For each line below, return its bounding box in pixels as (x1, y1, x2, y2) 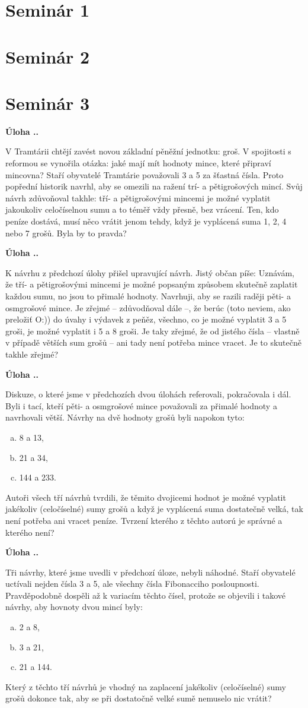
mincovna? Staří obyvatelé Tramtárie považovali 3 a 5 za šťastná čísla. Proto (5, 168, 284, 181)
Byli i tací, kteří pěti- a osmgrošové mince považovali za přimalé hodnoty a (5, 399, 277, 412)
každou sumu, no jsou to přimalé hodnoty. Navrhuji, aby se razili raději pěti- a (5, 290, 291, 302)
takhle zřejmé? (5, 347, 59, 360)
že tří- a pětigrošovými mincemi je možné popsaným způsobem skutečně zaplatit (5, 278, 298, 290)
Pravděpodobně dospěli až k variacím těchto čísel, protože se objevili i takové (5, 589, 286, 601)
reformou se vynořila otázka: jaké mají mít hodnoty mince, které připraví (5, 157, 271, 169)
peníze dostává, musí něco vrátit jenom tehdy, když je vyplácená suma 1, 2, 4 (5, 215, 287, 227)
